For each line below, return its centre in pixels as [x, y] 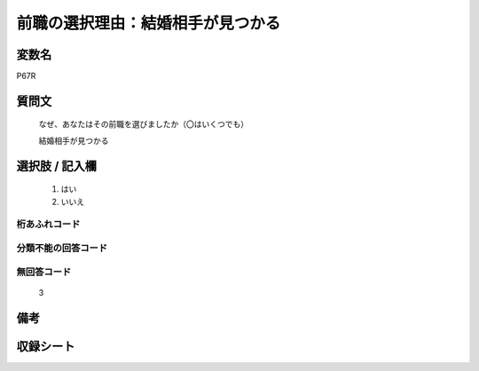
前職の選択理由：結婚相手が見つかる [149, 23]
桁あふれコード [48, 225]
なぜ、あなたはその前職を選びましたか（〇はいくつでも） [143, 124]
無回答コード [44, 272]
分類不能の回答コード [62, 248]
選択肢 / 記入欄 [57, 166]
